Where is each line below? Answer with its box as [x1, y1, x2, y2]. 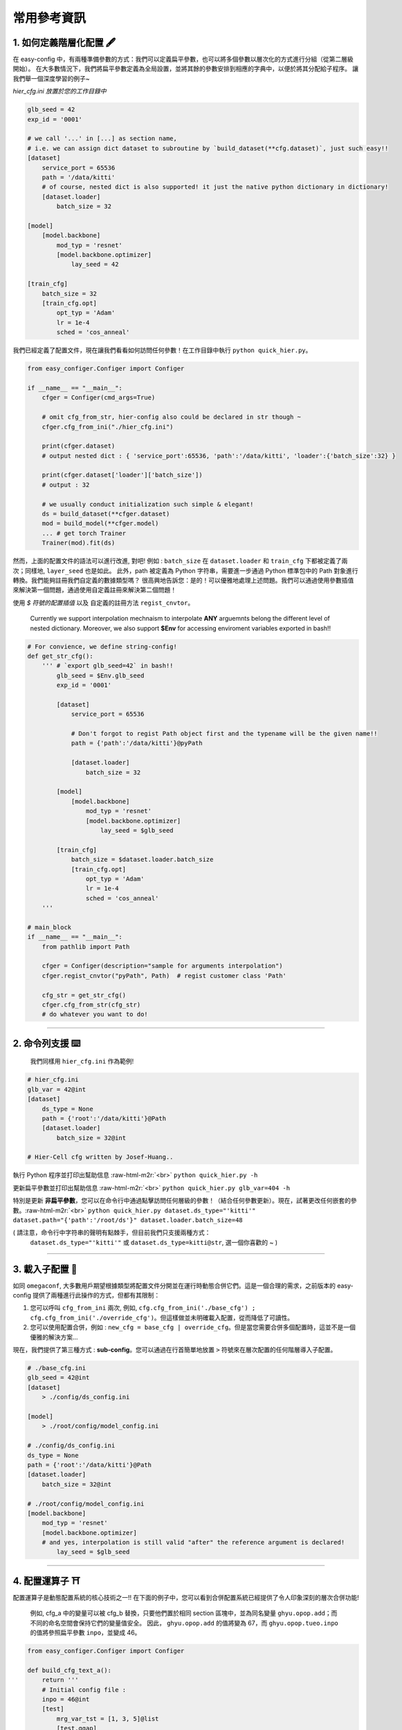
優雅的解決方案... [30, 1333, 79, 1341]
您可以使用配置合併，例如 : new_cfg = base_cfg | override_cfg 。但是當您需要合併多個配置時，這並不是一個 [30, 1323, 356, 1331]
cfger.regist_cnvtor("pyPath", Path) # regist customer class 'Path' [42, 972, 287, 979]
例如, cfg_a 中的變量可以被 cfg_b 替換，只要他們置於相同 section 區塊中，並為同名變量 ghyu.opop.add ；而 [30, 1609, 338, 1617]
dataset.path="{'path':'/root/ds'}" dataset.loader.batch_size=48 [12, 1217, 244, 1224]
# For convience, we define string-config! [27, 642, 178, 650]
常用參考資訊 [12, 10, 86, 26]
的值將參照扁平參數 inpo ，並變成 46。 [30, 1628, 141, 1637]
